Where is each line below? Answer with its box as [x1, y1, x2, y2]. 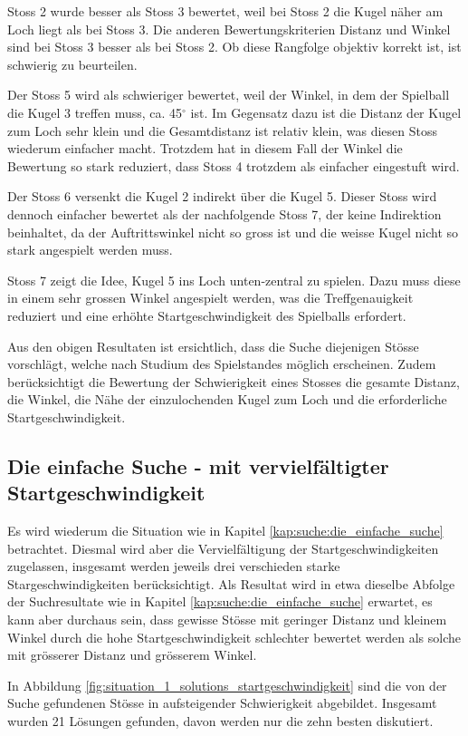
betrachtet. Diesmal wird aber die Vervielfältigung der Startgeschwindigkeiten [7, 538, 439, 557]
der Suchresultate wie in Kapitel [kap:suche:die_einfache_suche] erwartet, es [7, 592, 433, 611]
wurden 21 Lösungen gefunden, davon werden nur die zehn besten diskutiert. [7, 712, 434, 730]
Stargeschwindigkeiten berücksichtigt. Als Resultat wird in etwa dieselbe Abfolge [7, 574, 455, 593]
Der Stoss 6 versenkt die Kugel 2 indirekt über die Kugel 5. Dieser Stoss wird [7, 187, 437, 206]
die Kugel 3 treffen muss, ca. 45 [7, 102, 183, 121]
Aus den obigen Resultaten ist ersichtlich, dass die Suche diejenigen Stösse [7, 336, 419, 355]
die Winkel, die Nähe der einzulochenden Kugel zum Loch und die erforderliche [7, 390, 447, 409]
